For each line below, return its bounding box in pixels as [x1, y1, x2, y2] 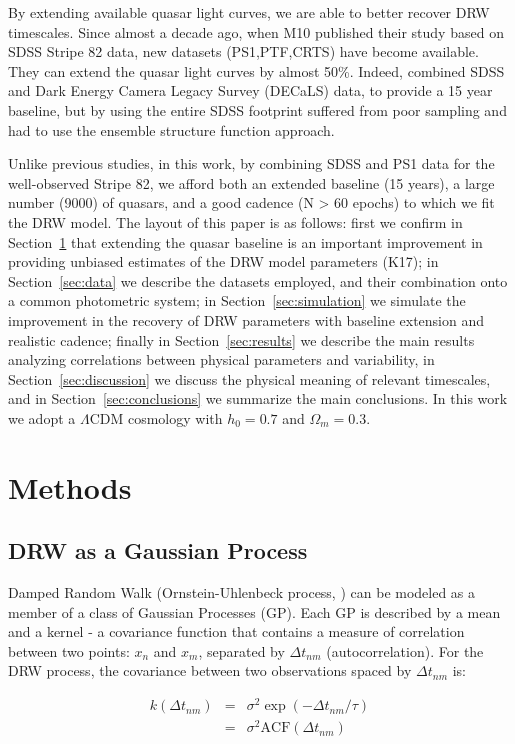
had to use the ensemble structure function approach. [8, 119, 335, 140]
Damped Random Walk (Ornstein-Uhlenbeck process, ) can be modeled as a [8, 582, 476, 603]
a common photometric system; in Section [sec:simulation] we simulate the [8, 290, 466, 311]
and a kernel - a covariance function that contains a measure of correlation [8, 621, 465, 642]
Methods [8, 466, 132, 507]
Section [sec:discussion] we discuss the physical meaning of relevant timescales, [8, 368, 491, 389]
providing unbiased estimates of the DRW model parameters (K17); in [8, 251, 439, 272]
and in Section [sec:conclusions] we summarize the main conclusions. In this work [8, 388, 508, 409]
